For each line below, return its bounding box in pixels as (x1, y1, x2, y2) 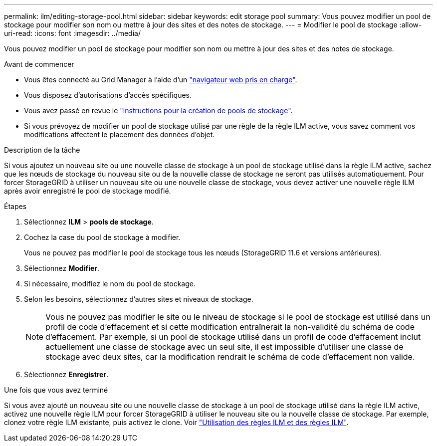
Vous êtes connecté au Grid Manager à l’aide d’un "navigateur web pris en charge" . (24, 75, 297, 84)
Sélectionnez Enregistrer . (24, 370, 109, 379)
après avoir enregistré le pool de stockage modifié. (4, 187, 171, 195)
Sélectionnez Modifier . (24, 264, 100, 272)
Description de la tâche (4, 146, 80, 154)
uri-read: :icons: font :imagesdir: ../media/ (4, 29, 141, 37)
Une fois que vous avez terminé (4, 386, 108, 394)
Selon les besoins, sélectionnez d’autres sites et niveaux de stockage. (24, 295, 253, 303)
